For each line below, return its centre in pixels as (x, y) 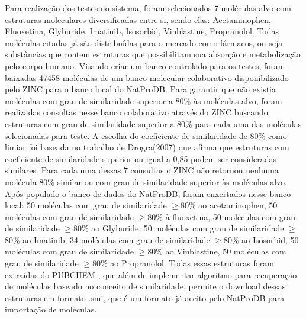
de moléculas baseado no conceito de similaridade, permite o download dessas (145, 286)
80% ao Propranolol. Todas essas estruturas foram (183, 263)
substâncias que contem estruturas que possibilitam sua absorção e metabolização (153, 54)
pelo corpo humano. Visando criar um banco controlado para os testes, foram (145, 65)
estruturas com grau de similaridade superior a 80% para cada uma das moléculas (153, 123)
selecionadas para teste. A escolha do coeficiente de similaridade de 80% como (146, 135)
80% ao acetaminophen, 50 (229, 205)
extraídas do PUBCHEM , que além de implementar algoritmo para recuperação (151, 274)
